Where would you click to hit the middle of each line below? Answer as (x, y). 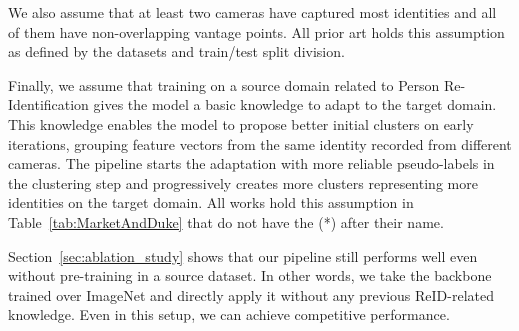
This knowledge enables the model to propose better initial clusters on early (241, 123)
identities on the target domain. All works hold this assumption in (211, 202)
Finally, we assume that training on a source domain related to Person (224, 84)
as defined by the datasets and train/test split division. (176, 51)
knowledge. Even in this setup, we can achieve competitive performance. (229, 314)
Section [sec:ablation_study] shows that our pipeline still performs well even (243, 255)
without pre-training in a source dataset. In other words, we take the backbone (250, 275)
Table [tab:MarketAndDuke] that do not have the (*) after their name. (226, 221)
